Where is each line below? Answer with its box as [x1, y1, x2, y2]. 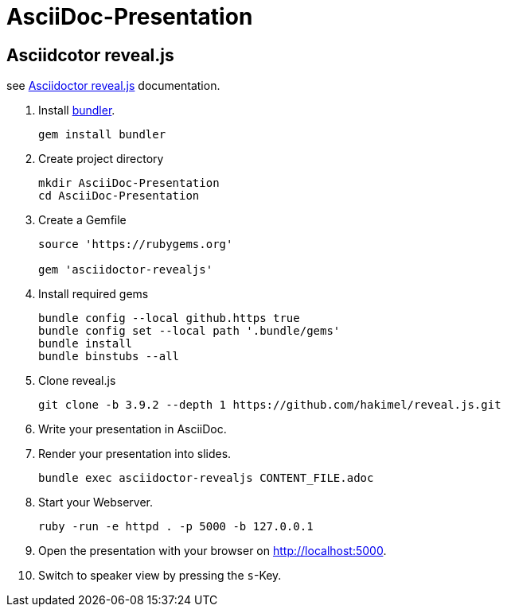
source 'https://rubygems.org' [38, 238, 233, 251]
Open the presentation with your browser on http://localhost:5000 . [38, 544, 387, 558]
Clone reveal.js [38, 374, 116, 388]
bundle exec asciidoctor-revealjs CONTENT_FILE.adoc [38, 471, 374, 485]
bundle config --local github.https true [38, 312, 300, 325]
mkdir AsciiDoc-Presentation [38, 177, 220, 190]
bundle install [38, 337, 133, 351]
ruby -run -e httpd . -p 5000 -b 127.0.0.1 [38, 520, 314, 533]
